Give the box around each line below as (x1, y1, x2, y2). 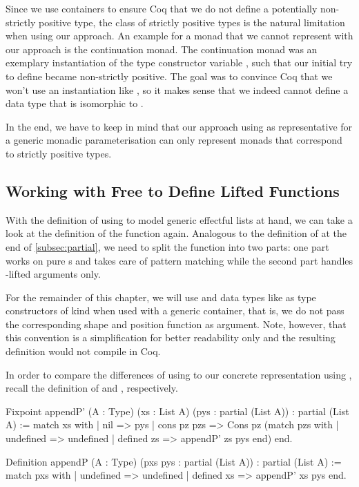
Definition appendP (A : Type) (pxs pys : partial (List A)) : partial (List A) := (6, 454, 342, 468)
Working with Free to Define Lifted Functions (6, 180, 340, 201)
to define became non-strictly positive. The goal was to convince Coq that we (6, 68, 333, 83)
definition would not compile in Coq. (6, 344, 161, 359)
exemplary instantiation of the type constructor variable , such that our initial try (6, 55, 353, 70)
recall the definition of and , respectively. (6, 381, 178, 395)
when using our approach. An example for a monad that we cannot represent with (6, 28, 353, 43)
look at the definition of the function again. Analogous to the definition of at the (6, 226, 347, 240)
